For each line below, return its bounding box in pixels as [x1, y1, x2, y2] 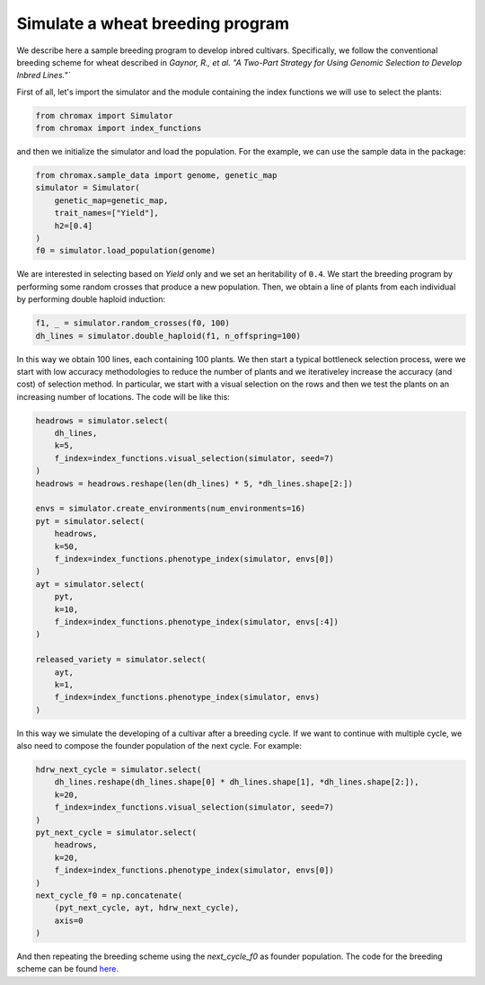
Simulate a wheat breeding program [16, 13, 290, 33]
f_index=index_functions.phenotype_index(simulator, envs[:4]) [54, 617, 339, 626]
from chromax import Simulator [35, 111, 174, 120]
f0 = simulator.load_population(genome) [35, 245, 216, 256]
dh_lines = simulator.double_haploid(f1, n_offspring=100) [35, 331, 301, 341]
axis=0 [54, 915, 84, 926]
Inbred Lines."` [16, 70, 71, 81]
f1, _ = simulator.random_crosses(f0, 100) [35, 318, 231, 328]
